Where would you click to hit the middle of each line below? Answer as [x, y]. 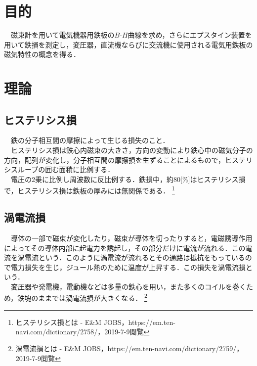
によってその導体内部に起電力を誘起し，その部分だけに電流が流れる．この [125, 248]
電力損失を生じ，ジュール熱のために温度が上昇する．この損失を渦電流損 [128, 267]
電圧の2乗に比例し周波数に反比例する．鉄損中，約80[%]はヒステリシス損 [128, 179]
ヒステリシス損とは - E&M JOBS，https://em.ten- [95, 322]
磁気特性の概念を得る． [42, 54]
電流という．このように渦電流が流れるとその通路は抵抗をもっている [135, 257]
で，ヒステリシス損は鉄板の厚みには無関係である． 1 [89, 190]
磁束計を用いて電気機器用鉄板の [63, 35]
